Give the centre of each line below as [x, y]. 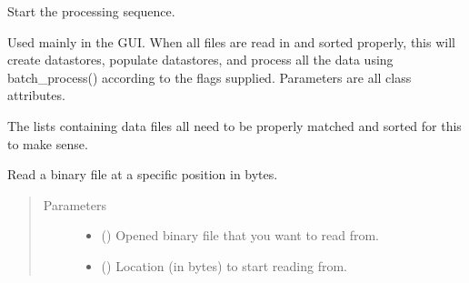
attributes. [36, 95]
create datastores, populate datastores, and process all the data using [200, 60]
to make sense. [48, 143]
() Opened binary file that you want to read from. [240, 235]
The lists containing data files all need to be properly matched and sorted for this [234, 125]
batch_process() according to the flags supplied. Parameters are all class [210, 77]
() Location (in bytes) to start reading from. [224, 265]
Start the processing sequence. [91, 11]
